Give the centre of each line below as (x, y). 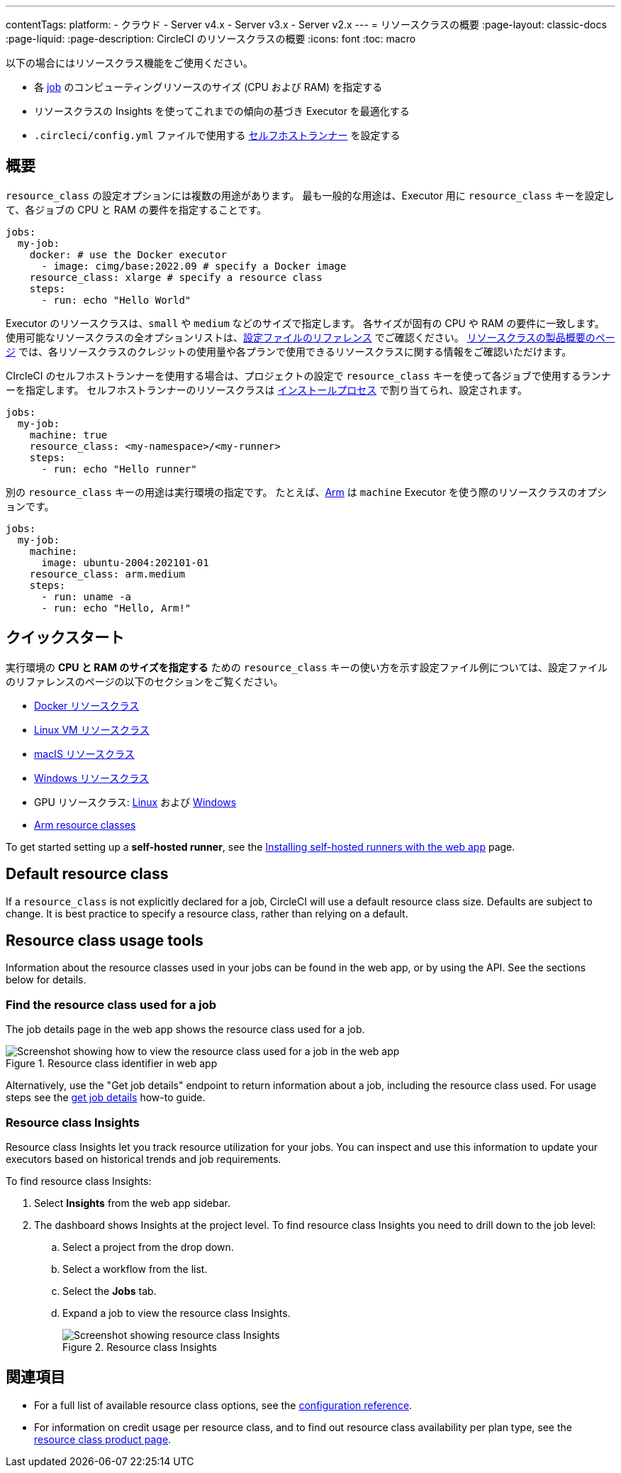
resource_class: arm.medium (107, 574)
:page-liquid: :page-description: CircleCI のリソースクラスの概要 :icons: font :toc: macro (211, 39)
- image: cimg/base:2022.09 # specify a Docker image (194, 266)
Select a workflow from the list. (135, 1269)
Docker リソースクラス (87, 705)
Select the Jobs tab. (110, 1291)
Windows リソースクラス (91, 778)
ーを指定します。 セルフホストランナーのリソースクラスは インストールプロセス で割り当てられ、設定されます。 (267, 390)
